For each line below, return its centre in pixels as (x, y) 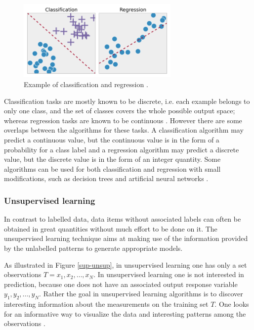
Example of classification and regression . (86, 84)
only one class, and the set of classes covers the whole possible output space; (120, 111)
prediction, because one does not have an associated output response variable (121, 284)
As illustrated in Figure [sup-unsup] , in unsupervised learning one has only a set (126, 264)
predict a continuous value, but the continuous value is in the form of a (112, 139)
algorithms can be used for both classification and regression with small (112, 168)
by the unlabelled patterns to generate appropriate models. (93, 248)
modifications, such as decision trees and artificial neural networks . (106, 178)
